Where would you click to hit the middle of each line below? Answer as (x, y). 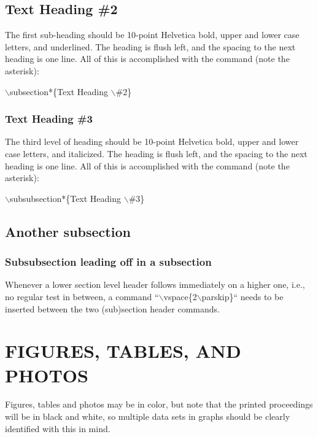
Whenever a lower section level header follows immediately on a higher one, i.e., (155, 284)
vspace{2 (180, 296)
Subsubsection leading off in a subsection (108, 262)
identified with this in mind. (58, 428)
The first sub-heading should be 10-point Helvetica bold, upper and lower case (152, 35)
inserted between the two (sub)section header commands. (112, 308)
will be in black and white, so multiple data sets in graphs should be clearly (148, 416)
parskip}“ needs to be (242, 296)
